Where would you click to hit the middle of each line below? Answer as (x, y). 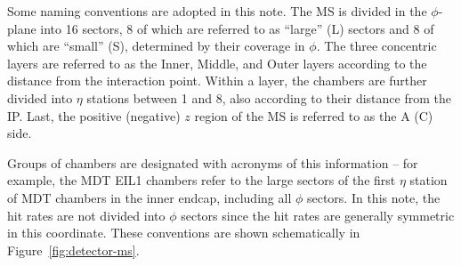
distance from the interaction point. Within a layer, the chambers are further (217, 81)
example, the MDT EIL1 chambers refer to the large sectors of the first (202, 180)
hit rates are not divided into (86, 215)
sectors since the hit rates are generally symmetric (318, 215)
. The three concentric (376, 46)
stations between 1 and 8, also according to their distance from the (269, 97)
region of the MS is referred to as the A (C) (314, 115)
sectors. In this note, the (373, 197)
